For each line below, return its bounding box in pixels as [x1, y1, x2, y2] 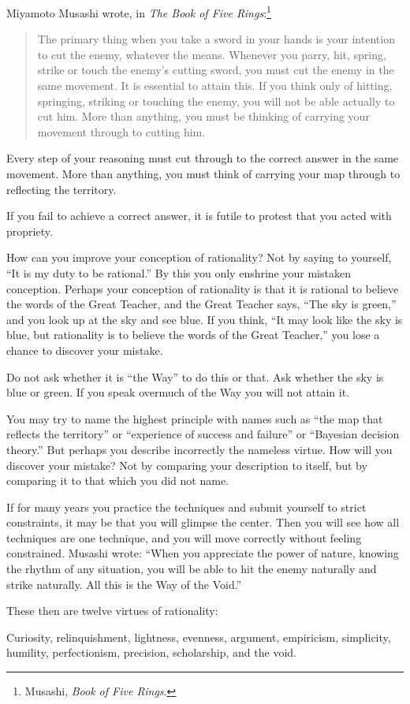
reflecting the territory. [6, 181, 117, 197]
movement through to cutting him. [37, 123, 206, 140]
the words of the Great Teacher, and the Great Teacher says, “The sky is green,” [6, 296, 397, 312]
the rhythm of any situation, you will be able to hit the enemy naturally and [6, 561, 377, 577]
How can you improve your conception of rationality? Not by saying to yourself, [6, 249, 392, 266]
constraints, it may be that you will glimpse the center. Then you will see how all [6, 514, 400, 531]
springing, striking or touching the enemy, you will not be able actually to [37, 92, 395, 109]
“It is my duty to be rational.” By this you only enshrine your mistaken [6, 264, 351, 281]
